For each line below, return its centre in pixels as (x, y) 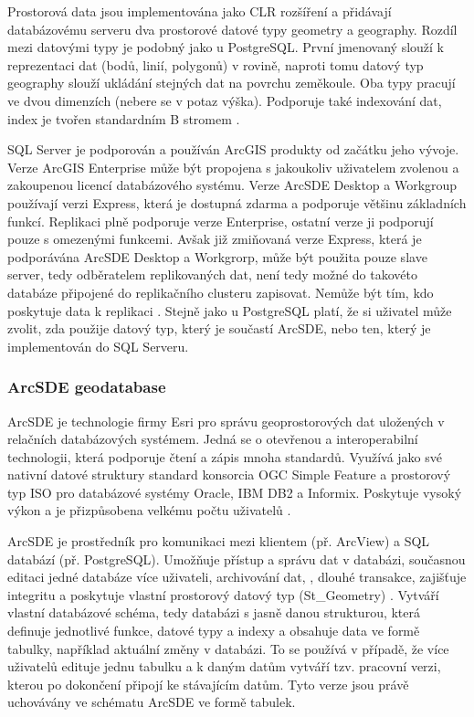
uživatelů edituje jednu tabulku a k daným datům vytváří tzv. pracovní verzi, (224, 666)
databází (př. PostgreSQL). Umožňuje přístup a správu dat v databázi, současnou (237, 559)
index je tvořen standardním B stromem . (124, 118)
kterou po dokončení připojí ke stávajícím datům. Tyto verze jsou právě (208, 684)
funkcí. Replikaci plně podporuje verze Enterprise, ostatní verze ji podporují (221, 221)
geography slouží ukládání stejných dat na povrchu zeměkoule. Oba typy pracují (232, 83)
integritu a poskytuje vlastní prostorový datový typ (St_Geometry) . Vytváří (223, 594)
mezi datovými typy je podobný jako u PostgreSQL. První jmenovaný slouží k (226, 47)
